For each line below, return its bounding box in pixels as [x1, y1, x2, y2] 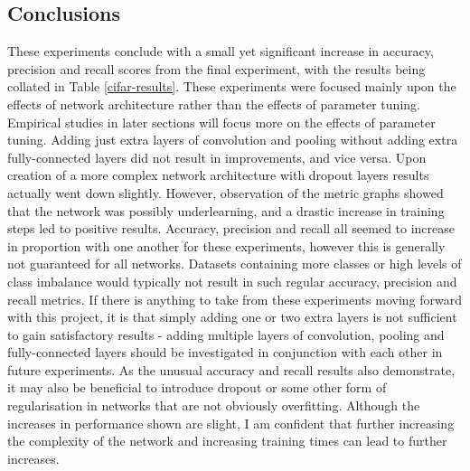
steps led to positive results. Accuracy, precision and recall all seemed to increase [7, 219, 456, 238]
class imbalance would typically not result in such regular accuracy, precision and [7, 271, 457, 290]
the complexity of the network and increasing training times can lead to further [7, 431, 447, 450]
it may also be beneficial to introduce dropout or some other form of [7, 378, 387, 397]
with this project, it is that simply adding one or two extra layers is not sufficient [7, 307, 457, 326]
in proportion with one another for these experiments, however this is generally [7, 236, 446, 255]
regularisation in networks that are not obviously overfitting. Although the [7, 396, 420, 415]
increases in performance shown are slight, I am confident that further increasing [7, 413, 455, 432]
